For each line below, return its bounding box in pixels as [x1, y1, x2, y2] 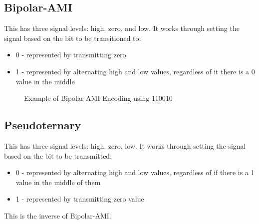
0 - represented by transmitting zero [15, 49, 126, 60]
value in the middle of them [15, 177, 101, 187]
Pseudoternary [4, 117, 81, 133]
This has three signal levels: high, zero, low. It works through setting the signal [4, 140, 246, 151]
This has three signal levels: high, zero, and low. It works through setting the [4, 23, 240, 33]
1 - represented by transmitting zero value [15, 194, 144, 204]
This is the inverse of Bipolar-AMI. [4, 210, 111, 221]
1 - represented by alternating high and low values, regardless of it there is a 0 [15, 66, 255, 76]
